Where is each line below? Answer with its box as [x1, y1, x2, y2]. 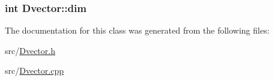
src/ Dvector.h [5, 44, 55, 56]
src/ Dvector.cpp [5, 64, 64, 77]
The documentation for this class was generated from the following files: [5, 24, 270, 37]
